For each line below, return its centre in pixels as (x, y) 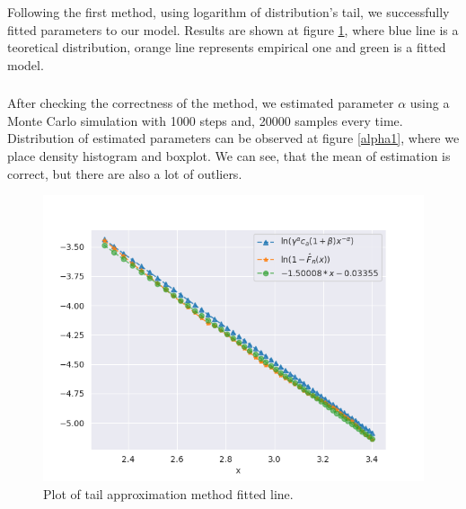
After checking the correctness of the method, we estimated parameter (201, 103)
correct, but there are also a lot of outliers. (125, 173)
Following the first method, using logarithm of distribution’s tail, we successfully (229, 12)
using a (430, 103)
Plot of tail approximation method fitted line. (168, 493)
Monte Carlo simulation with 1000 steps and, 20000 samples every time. (205, 120)
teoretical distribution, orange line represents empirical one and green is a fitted (227, 47)
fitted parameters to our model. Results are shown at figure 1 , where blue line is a (233, 29)
